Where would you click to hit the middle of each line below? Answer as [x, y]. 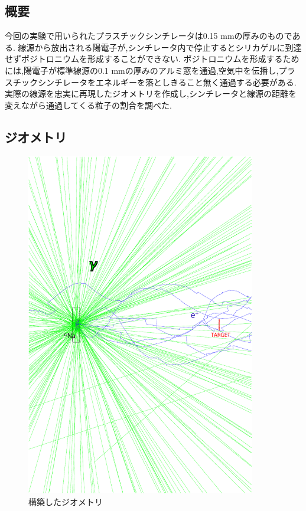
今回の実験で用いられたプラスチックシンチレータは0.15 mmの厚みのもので [149, 36]
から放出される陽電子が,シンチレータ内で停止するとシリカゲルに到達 [168, 47]
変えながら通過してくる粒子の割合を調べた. [88, 105]
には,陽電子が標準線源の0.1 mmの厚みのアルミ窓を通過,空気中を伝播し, [142, 70]
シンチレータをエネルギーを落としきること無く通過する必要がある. [167, 82]
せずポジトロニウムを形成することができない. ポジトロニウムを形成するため [152, 59]
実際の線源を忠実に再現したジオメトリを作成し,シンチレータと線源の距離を [151, 94]
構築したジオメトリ [66, 501]
